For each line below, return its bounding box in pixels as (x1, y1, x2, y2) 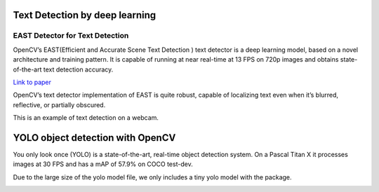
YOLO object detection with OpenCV (13, 132, 176, 144)
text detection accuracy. (43, 65, 114, 74)
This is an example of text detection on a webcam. (13, 114, 159, 122)
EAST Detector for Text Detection (13, 31, 129, 41)
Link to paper (13, 78, 52, 86)
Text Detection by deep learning (13, 9, 157, 21)
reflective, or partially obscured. (13, 100, 106, 109)
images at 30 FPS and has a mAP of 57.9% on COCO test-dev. (13, 160, 193, 168)
